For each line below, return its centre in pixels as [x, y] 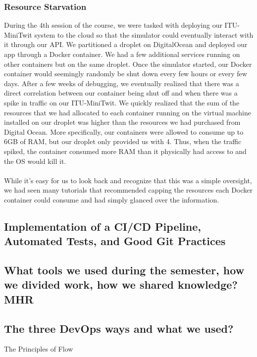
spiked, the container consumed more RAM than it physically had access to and [125, 151]
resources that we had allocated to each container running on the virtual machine [128, 112]
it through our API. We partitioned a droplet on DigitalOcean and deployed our [126, 44]
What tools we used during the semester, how [124, 270]
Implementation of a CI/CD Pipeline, [103, 226]
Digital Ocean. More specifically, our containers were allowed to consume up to [124, 131]
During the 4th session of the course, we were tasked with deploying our [113, 25]
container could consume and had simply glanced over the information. [112, 199]
